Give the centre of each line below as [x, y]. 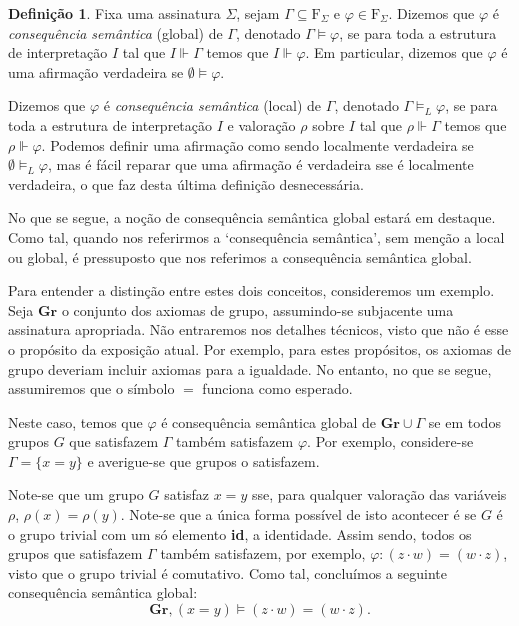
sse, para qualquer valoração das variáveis [379, 494]
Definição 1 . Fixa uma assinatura [114, 13]
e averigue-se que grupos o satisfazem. [203, 460]
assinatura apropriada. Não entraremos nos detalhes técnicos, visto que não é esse [258, 329]
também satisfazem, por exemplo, [263, 553]
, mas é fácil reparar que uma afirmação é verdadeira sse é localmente [260, 164]
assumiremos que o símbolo [91, 388]
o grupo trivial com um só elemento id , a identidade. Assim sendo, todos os [240, 533]
